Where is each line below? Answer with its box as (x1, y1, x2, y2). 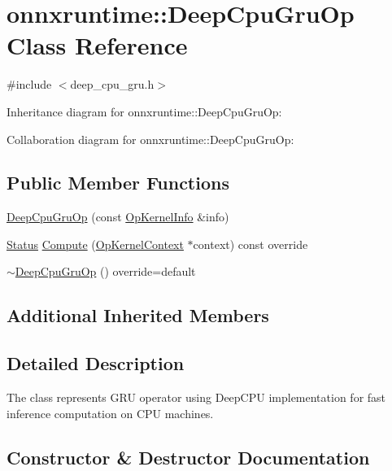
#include (7, 76, 52, 93)
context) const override (193, 235, 308, 252)
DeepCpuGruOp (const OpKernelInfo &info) (7, 208, 229, 225)
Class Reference (7, 28, 188, 62)
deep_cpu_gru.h (70, 76, 155, 93)
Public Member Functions (7, 170, 229, 195)
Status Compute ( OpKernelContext (7, 235, 184, 252)
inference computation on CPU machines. (7, 404, 214, 421)
